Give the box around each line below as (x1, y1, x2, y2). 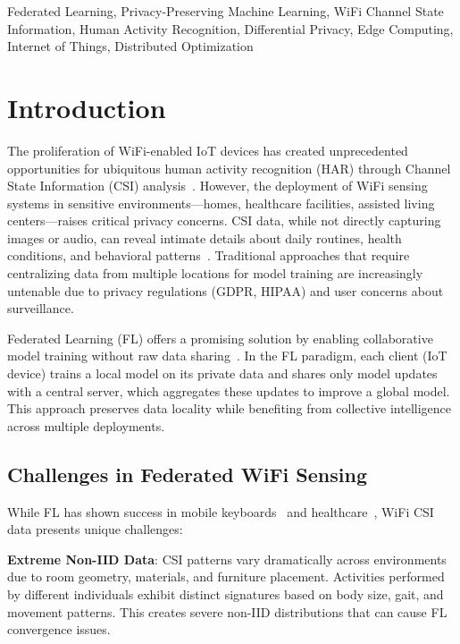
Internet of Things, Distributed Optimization (7, 37, 254, 55)
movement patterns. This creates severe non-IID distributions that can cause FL (7, 602, 447, 621)
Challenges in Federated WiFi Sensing (7, 460, 367, 487)
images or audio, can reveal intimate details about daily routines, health (7, 228, 402, 247)
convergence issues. (7, 620, 111, 639)
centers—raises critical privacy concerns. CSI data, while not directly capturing (7, 211, 441, 230)
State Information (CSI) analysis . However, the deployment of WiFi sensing (7, 176, 428, 195)
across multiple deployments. (7, 416, 165, 435)
